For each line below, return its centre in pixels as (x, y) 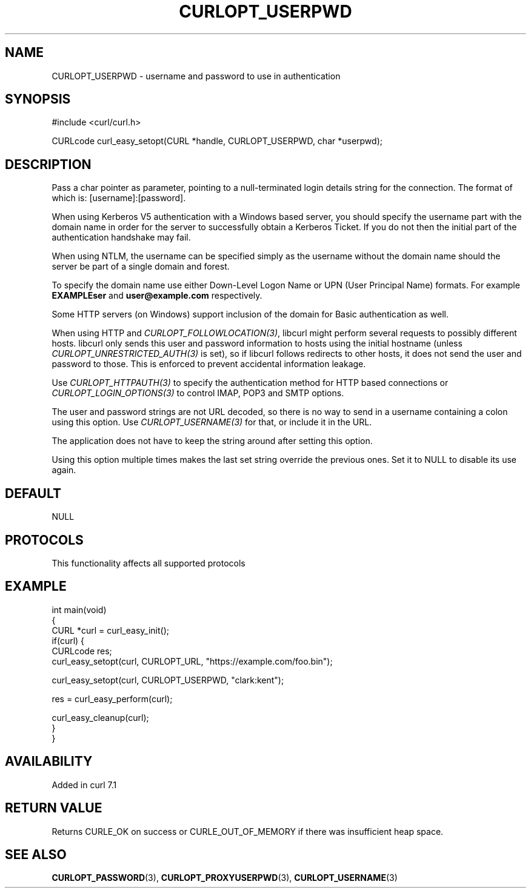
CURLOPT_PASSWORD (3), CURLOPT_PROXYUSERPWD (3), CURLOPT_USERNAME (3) (225, 878)
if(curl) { (68, 640)
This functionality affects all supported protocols (149, 563)
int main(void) (79, 609)
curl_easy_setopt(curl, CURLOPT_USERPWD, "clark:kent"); (168, 680)
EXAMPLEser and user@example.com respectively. (157, 296)
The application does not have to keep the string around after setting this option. (212, 441)
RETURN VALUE (54, 808)
